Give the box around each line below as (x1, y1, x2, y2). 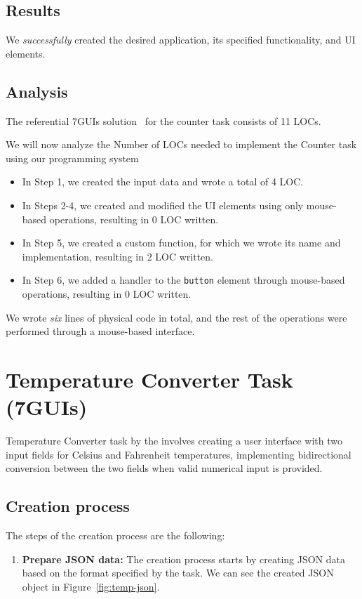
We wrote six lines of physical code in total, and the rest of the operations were (6, 310, 347, 324)
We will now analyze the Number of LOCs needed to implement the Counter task (6, 137, 357, 152)
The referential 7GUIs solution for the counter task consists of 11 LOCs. (6, 113, 321, 128)
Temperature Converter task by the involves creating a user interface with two (6, 433, 342, 448)
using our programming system (6, 150, 139, 165)
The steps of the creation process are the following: (6, 528, 225, 543)
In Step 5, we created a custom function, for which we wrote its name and (22, 235, 341, 250)
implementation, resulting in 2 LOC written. (22, 249, 213, 263)
